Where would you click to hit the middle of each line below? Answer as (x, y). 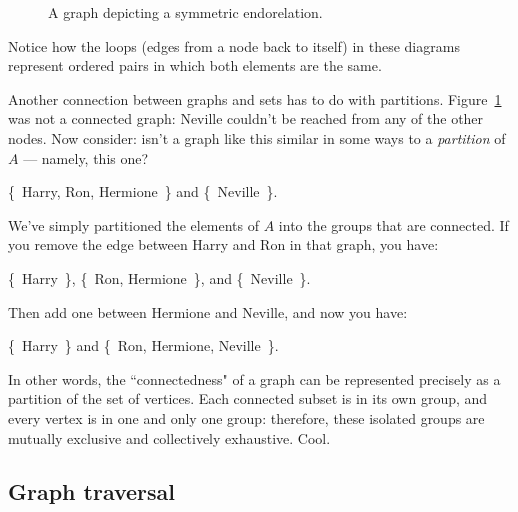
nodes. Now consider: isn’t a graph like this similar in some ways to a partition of (257, 137)
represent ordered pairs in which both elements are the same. (195, 65)
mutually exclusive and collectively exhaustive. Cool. (169, 437)
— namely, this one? (86, 157)
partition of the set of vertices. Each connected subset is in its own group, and (248, 398)
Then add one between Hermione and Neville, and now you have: (208, 311)
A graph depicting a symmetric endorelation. (185, 12)
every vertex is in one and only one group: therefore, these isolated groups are (246, 417)
